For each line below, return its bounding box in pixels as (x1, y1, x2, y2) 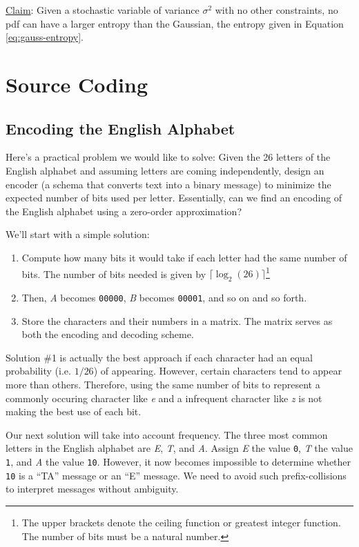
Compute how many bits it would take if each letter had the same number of (21, 250, 347, 264)
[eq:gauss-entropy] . (6, 30, 84, 44)
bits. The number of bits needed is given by (21, 266, 206, 281)
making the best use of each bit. (6, 404, 142, 419)
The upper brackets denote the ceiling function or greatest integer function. (21, 515, 341, 529)
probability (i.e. (6, 364, 71, 378)
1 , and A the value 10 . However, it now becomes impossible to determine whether (6, 455, 351, 469)
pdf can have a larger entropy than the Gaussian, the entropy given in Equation (6, 16, 344, 30)
